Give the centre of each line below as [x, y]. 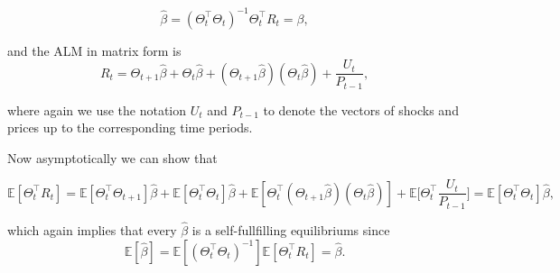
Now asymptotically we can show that [112, 157]
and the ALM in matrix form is [94, 50]
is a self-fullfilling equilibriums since [291, 230]
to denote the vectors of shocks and [361, 109]
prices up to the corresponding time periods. [130, 127]
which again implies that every [92, 230]
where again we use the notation [97, 109]
